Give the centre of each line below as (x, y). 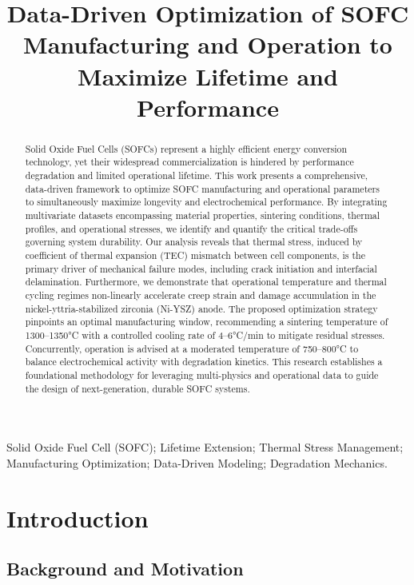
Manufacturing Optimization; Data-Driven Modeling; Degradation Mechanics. (197, 462)
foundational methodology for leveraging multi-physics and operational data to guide (202, 374)
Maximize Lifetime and (208, 76)
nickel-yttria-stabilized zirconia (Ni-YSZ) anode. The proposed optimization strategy (201, 308)
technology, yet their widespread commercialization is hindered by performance (189, 162)
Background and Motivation (125, 569)
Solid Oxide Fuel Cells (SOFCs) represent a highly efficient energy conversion (186, 148)
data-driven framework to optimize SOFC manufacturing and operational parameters (202, 188)
